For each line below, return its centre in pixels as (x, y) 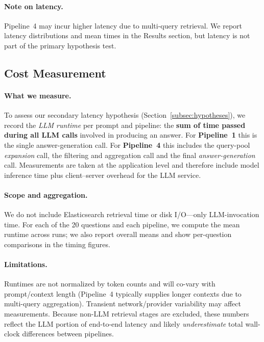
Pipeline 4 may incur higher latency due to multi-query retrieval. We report (123, 25)
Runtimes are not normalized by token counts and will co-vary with (110, 284)
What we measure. (38, 95)
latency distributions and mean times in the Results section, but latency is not (127, 35)
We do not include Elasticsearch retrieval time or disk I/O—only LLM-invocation (132, 214)
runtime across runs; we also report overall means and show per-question (118, 234)
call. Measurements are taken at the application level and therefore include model (132, 165)
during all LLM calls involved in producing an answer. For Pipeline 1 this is (131, 135)
